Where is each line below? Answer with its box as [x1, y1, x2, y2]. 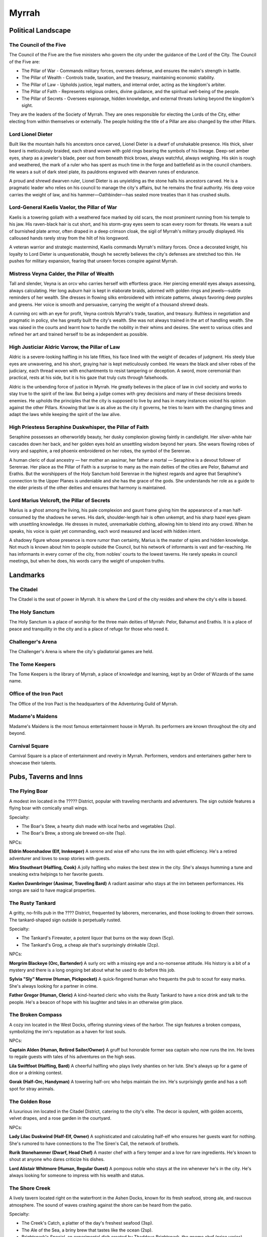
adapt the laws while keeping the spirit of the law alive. [9, 411, 121, 418]
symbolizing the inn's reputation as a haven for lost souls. [9, 1029, 127, 1035]
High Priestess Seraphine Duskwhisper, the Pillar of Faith [9, 424, 149, 430]
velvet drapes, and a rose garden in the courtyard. [9, 1115, 111, 1121]
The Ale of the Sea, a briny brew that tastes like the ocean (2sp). [21, 1227, 153, 1233]
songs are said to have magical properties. [9, 887, 96, 893]
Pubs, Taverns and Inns [9, 772, 83, 781]
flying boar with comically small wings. [9, 805, 89, 811]
